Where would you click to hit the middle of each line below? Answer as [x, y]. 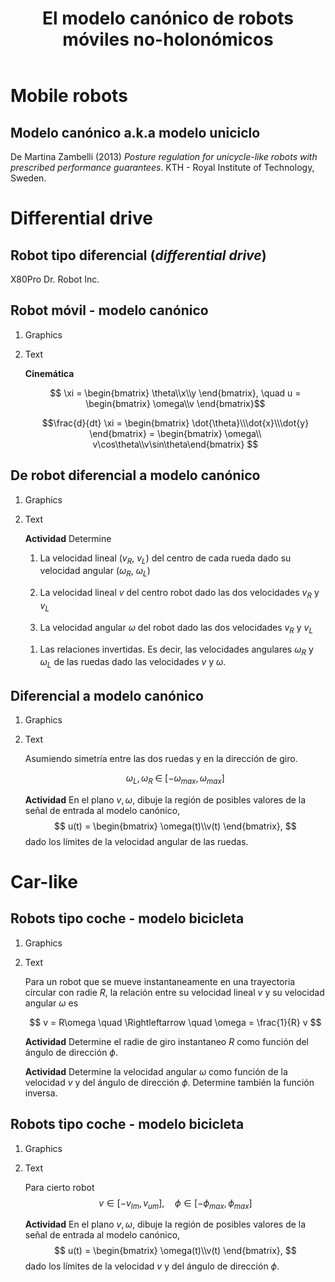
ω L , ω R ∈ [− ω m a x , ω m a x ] [175, 779]
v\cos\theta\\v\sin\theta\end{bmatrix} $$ [175, 444]
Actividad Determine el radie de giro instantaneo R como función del [166, 1041]
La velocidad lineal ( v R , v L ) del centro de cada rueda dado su [165, 559]
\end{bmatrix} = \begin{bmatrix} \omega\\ [175, 433]
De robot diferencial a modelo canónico [135, 475]
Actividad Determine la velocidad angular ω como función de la [156, 1071]
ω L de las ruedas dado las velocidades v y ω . [133, 663]
